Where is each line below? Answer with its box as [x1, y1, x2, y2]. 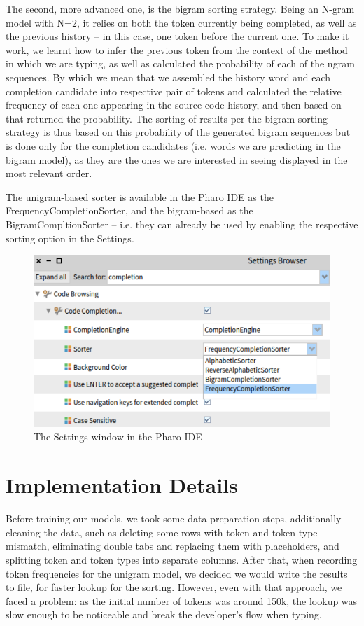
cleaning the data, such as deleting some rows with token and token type [6, 524, 318, 539]
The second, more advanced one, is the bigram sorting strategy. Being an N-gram [6, 1, 355, 15]
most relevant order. [6, 166, 92, 181]
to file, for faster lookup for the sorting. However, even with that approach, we [6, 580, 342, 594]
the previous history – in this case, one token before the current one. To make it [6, 29, 349, 43]
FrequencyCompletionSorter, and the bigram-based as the [6, 203, 253, 218]
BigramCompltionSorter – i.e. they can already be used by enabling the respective [6, 216, 358, 231]
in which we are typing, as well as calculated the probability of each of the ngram [6, 56, 355, 71]
